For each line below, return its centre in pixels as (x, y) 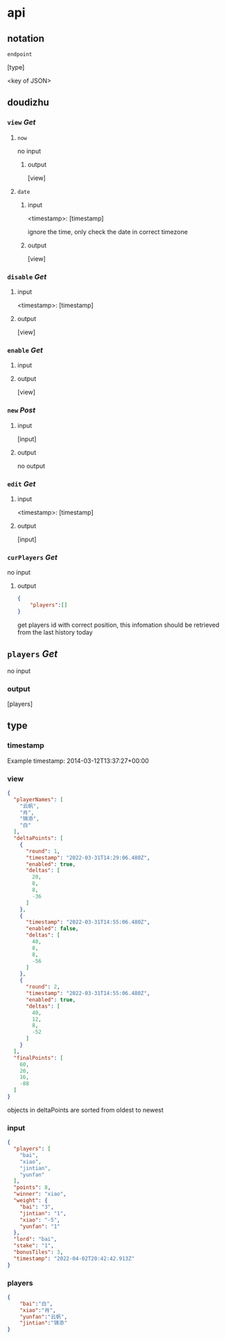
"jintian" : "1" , (43, 1213)
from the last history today (55, 632)
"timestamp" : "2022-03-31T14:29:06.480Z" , (88, 857)
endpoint (20, 54)
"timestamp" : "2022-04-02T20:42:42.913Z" (74, 1258)
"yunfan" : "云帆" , (44, 1317)
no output (31, 466)
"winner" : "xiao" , (40, 1194)
